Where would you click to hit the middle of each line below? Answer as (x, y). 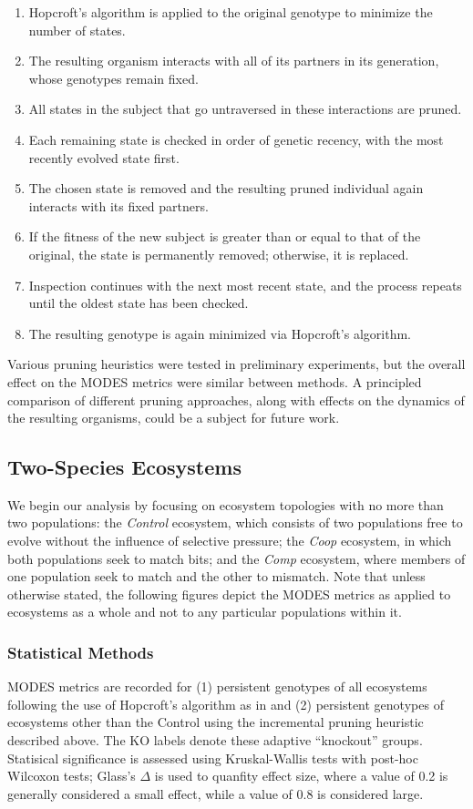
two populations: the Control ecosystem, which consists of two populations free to (235, 522)
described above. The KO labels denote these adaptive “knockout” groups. (215, 740)
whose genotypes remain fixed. (113, 78)
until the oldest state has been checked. (139, 303)
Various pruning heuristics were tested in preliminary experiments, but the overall (236, 364)
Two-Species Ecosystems (124, 467)
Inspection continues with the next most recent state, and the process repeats (245, 285)
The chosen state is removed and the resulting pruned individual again (226, 188)
